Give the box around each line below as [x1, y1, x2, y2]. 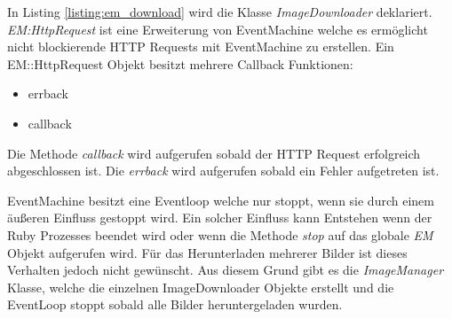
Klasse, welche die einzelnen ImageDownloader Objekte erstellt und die [7, 277, 394, 296]
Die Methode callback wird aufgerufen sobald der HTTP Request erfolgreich [7, 144, 421, 162]
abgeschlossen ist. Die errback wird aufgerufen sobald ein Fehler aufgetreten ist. [7, 161, 440, 180]
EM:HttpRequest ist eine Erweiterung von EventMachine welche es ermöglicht [7, 19, 428, 38]
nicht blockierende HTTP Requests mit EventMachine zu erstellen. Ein [7, 37, 394, 56]
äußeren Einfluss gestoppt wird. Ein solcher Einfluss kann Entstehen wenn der [7, 208, 432, 227]
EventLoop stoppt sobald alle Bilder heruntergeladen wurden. [7, 295, 343, 314]
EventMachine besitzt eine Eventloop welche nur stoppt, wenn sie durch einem [7, 191, 434, 209]
